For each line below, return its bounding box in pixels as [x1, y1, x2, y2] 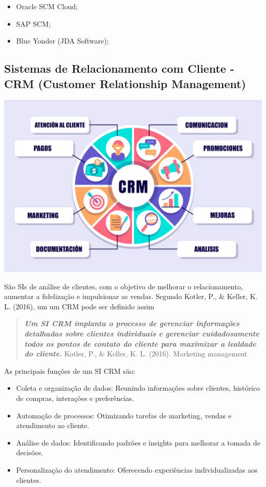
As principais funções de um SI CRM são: [4, 365, 136, 376]
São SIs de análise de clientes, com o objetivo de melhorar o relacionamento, [4, 281, 243, 291]
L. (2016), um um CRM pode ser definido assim [4, 301, 154, 311]
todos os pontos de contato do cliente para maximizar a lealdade [24, 338, 256, 349]
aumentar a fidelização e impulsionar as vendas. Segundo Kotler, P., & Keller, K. [4, 291, 258, 302]
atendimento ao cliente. [16, 420, 90, 431]
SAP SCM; [16, 18, 51, 29]
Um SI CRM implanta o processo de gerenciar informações [24, 318, 239, 329]
